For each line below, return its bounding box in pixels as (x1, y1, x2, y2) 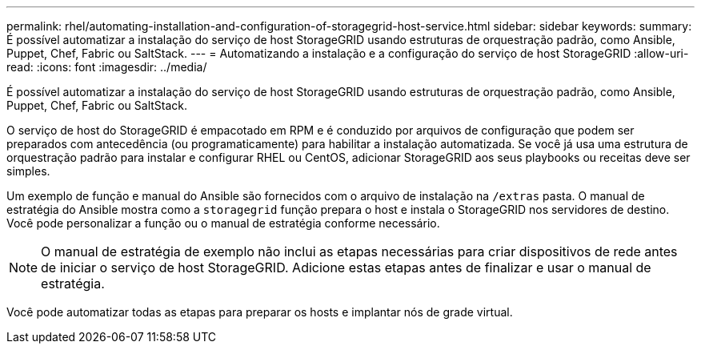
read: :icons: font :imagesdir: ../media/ (6, 60, 207, 74)
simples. (6, 164, 50, 178)
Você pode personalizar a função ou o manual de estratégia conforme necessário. (6, 216, 440, 230)
